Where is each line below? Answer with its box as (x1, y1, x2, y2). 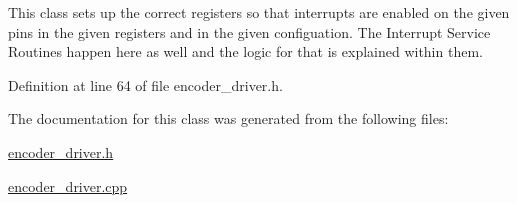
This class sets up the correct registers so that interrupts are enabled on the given (8, 2, 510, 22)
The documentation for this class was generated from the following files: (8, 108, 449, 129)
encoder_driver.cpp (8, 175, 128, 196)
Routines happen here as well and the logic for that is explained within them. (8, 41, 483, 62)
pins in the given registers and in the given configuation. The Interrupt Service (8, 21, 491, 42)
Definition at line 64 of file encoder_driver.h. (8, 74, 283, 95)
